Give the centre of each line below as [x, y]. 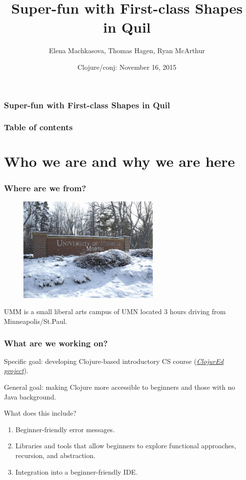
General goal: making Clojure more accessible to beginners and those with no [120, 387]
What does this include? [40, 413]
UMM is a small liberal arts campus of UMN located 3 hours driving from [115, 311]
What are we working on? [56, 343]
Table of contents [38, 127]
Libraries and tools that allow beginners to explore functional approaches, [126, 446]
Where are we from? [45, 188]
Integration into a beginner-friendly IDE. [77, 471]
